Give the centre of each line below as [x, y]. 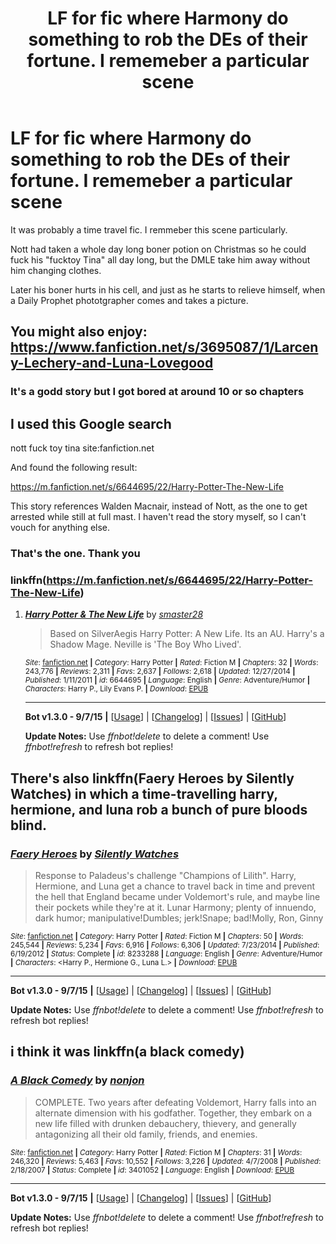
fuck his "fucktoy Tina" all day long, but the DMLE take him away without [160, 259]
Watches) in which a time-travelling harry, [144, 793]
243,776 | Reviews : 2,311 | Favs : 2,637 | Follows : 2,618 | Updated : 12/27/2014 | [160, 672]
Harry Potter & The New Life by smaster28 [114, 614]
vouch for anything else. [60, 528]
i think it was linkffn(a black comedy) [127, 1052]
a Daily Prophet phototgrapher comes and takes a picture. [129, 300]
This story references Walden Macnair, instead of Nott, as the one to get [159, 506]
